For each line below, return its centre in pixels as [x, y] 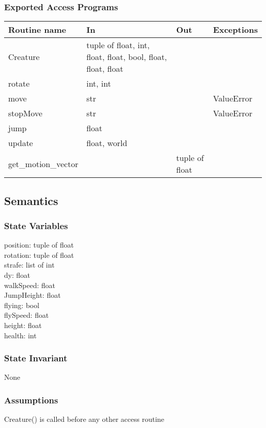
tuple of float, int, [118, 45]
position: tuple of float [39, 245]
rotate [19, 84]
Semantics [31, 200]
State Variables [36, 225]
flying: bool [22, 305]
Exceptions [235, 30]
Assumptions [31, 400]
